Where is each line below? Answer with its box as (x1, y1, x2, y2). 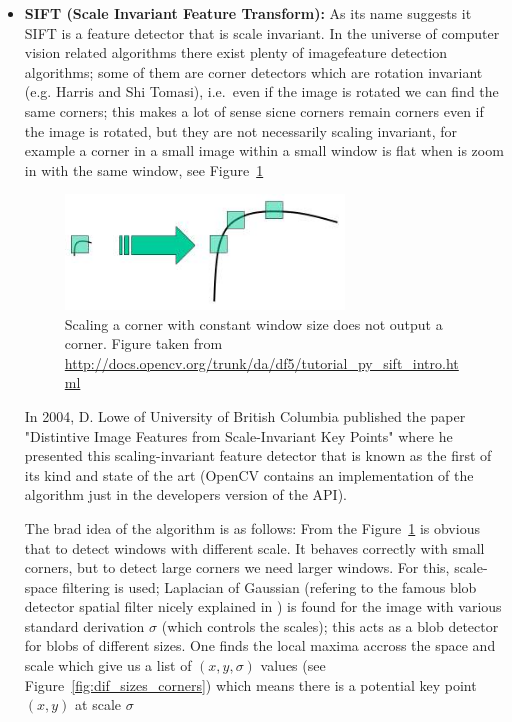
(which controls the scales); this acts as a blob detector (161, 615, 499, 636)
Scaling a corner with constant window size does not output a (64, 313, 443, 334)
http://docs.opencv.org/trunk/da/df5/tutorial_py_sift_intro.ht (64, 352, 459, 373)
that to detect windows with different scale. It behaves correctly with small (24, 537, 485, 558)
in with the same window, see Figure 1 (24, 159, 264, 180)
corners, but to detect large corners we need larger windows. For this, (24, 557, 450, 578)
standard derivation (24, 615, 145, 636)
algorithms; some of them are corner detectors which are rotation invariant (24, 61, 483, 82)
